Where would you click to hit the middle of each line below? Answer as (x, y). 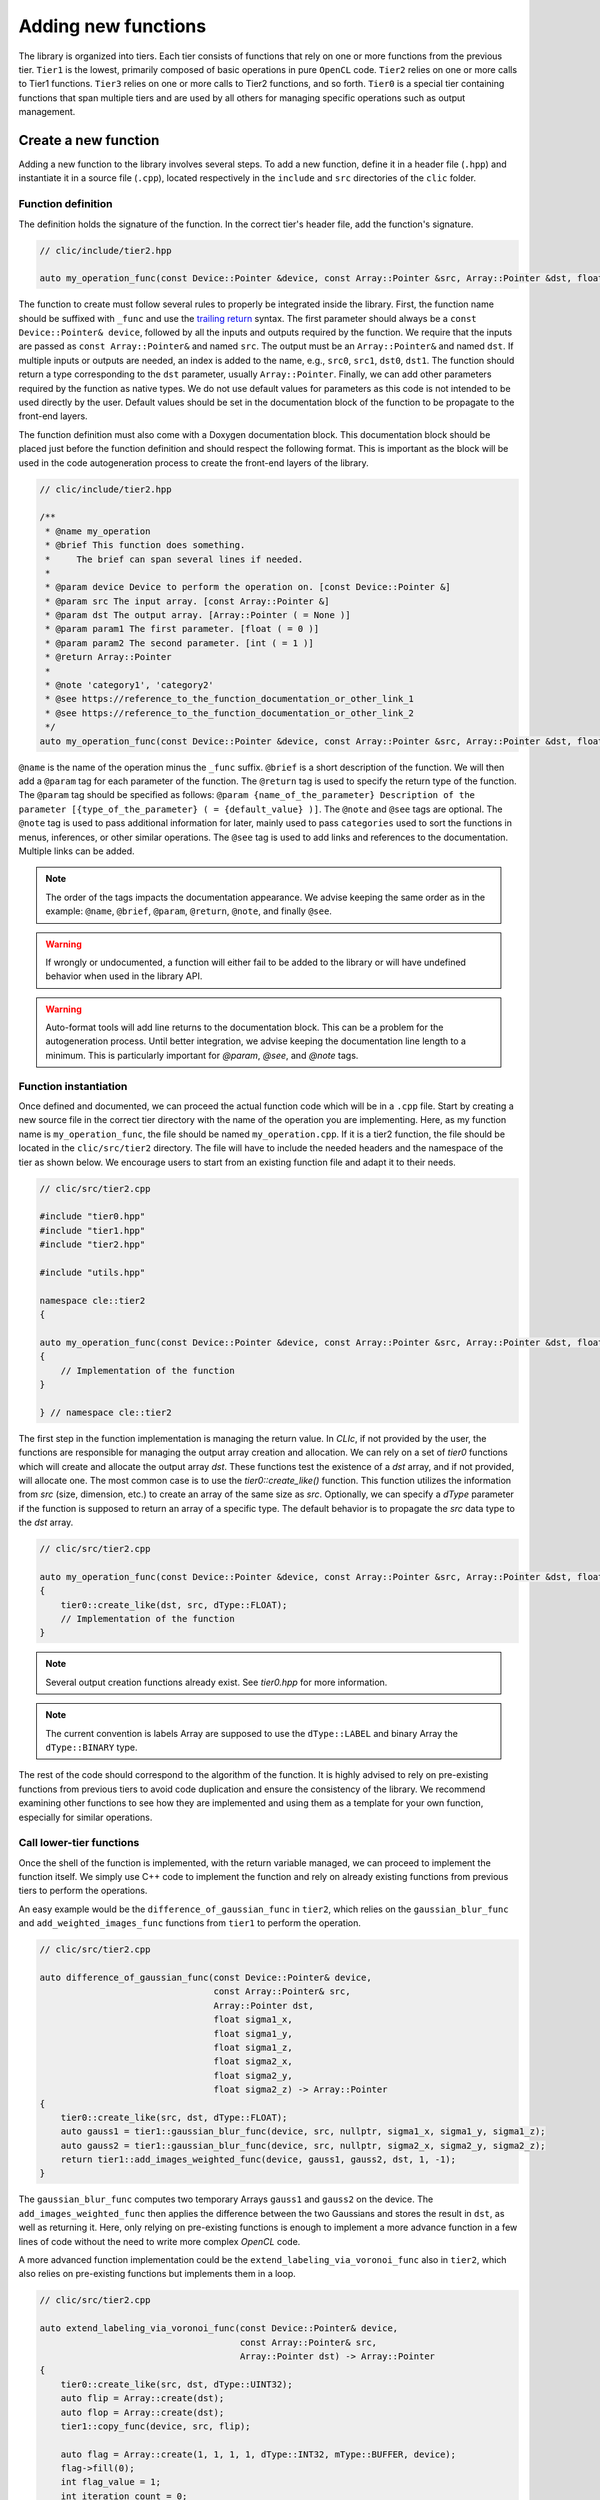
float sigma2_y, (253, 2075)
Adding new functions (112, 26)
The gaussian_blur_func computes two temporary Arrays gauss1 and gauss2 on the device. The (226, 2199)
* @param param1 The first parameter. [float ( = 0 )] (182, 629)
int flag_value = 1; (111, 2482)
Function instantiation (73, 1086)
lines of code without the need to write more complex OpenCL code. (159, 2241)
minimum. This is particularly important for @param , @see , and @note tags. (202, 1055)
